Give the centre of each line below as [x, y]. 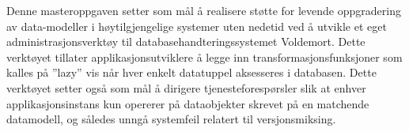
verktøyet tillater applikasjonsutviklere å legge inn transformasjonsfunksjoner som [204, 57]
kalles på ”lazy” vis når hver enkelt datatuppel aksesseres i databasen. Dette [191, 72]
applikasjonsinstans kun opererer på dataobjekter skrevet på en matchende [188, 103]
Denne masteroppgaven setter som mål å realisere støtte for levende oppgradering [204, 10]
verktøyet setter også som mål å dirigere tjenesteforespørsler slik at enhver [186, 87]
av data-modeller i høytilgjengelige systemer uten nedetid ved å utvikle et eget [197, 26]
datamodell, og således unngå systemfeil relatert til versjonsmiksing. [171, 119]
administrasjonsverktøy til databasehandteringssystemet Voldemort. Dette [186, 41]
